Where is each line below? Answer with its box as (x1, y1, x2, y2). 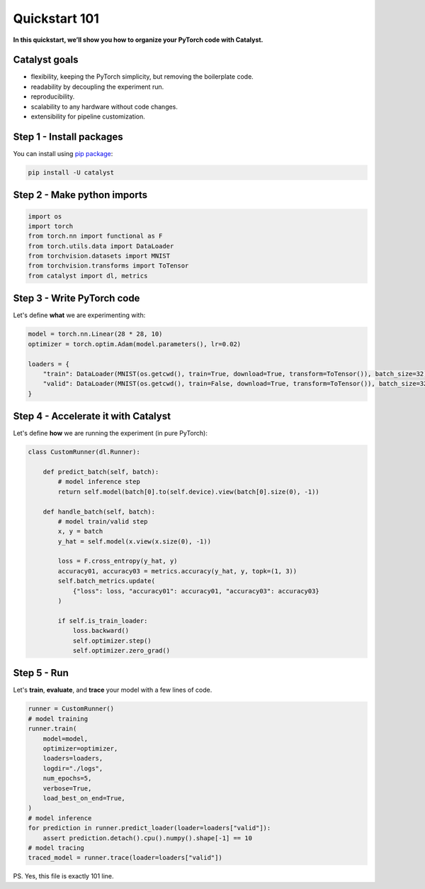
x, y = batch (57, 527, 103, 536)
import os (28, 212, 62, 220)
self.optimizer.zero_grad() (72, 646, 170, 654)
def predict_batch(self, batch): (42, 468, 159, 475)
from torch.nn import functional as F (28, 232, 163, 241)
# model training (28, 714, 89, 723)
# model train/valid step (57, 517, 148, 525)
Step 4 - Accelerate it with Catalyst (13, 410, 171, 422)
